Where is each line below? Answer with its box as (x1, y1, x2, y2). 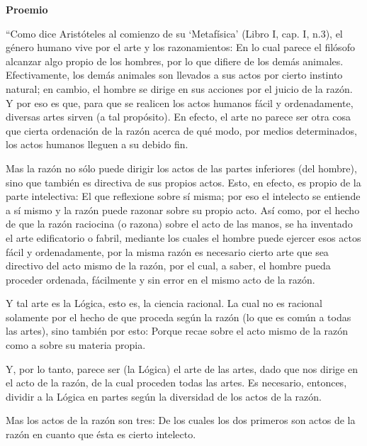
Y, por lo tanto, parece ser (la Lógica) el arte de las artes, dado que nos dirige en (6, 361, 358, 376)
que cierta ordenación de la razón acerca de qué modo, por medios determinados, (6, 123, 357, 138)
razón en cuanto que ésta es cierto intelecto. (6, 427, 196, 442)
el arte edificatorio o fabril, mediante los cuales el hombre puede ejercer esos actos (6, 230, 361, 245)
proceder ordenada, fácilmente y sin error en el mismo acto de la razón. (6, 272, 315, 286)
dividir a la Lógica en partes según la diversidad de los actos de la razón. (6, 389, 322, 403)
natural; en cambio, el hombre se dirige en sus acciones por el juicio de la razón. (6, 81, 353, 96)
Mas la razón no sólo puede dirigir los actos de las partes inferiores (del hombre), (6, 160, 357, 175)
